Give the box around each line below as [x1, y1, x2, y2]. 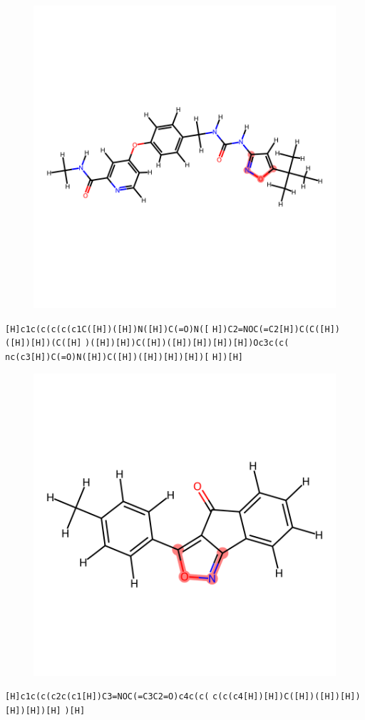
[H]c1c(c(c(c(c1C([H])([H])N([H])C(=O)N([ [5, 324, 210, 334]
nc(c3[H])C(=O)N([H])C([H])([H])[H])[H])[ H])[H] [5, 351, 243, 362]
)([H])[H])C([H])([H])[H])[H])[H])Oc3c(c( [85, 338, 289, 349]
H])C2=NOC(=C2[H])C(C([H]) [212, 324, 341, 334]
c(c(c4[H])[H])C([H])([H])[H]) [212, 691, 361, 702]
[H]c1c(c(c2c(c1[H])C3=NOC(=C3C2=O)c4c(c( [5, 691, 210, 702]
